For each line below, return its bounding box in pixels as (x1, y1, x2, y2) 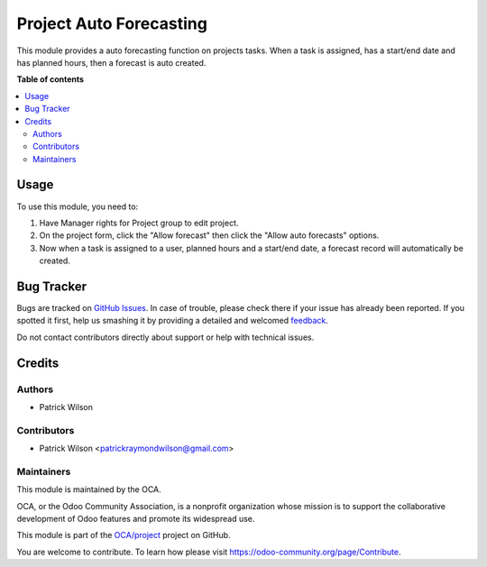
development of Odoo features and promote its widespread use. (16, 514, 255, 525)
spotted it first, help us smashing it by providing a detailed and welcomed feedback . (16, 316, 329, 326)
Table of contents (16, 74, 85, 85)
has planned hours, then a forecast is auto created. (16, 57, 207, 68)
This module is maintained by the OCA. (16, 484, 161, 495)
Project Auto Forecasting (16, 14, 207, 33)
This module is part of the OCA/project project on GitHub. (16, 530, 231, 541)
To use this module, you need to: (16, 201, 139, 212)
